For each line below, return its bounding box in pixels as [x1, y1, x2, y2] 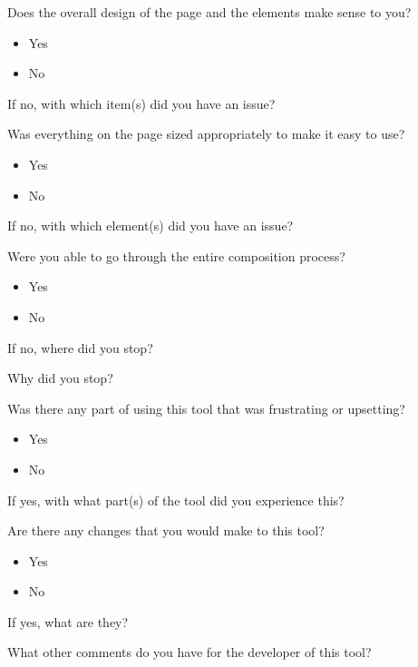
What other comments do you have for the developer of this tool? [7, 642, 372, 662]
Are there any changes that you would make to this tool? [7, 521, 325, 540]
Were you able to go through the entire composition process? [7, 246, 345, 265]
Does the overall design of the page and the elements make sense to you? [7, 3, 412, 21]
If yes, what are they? [7, 612, 129, 631]
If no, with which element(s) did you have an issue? [7, 216, 294, 235]
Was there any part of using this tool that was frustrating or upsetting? [7, 398, 405, 417]
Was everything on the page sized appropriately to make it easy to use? [7, 124, 405, 143]
